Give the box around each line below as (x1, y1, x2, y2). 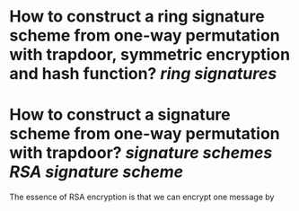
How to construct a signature (9, 105, 231, 125)
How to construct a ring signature (9, 6, 265, 27)
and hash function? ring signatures (9, 64, 277, 84)
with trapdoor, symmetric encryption (9, 45, 290, 65)
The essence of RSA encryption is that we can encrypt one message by (9, 191, 275, 203)
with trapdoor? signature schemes (9, 143, 273, 163)
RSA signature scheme (9, 162, 184, 182)
